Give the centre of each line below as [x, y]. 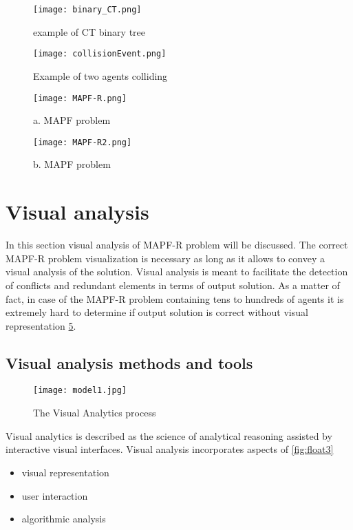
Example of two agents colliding [100, 75]
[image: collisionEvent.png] [100, 54]
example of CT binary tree [89, 31]
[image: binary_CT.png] [87, 10]
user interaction [55, 495]
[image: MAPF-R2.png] [83, 142]
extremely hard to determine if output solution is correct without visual [157, 312]
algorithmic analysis [64, 519]
